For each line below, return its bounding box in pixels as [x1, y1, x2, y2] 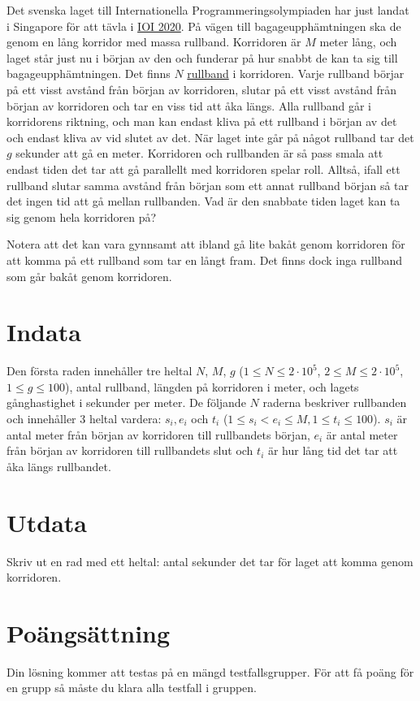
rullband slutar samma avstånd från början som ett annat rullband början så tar [6, 176, 409, 193]
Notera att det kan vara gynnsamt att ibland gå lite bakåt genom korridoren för [6, 236, 405, 253]
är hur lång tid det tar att [267, 442, 398, 459]
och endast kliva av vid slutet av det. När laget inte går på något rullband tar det [6, 128, 414, 145]
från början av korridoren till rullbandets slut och [6, 442, 253, 459]
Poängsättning [6, 616, 171, 649]
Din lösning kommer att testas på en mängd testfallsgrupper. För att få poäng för [6, 663, 414, 680]
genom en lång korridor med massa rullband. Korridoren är [6, 33, 301, 50]
